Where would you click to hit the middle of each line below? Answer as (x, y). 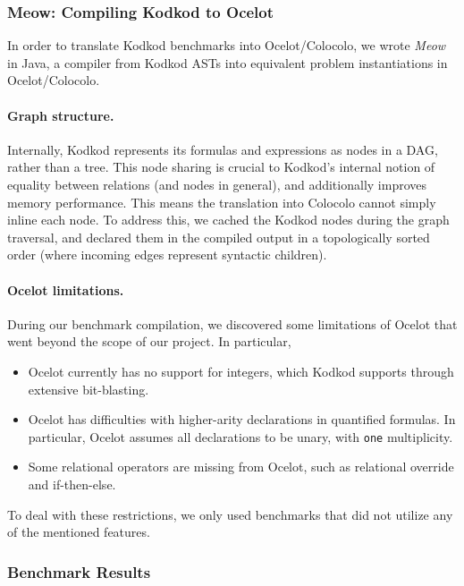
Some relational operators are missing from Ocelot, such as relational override (241, 467)
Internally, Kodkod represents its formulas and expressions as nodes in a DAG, (223, 149)
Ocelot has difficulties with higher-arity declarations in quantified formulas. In (242, 419)
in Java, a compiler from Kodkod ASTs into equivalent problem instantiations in (228, 62)
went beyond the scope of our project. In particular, (149, 341)
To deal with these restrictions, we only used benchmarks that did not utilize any (230, 514)
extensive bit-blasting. (89, 389)
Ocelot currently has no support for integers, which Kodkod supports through (241, 371)
